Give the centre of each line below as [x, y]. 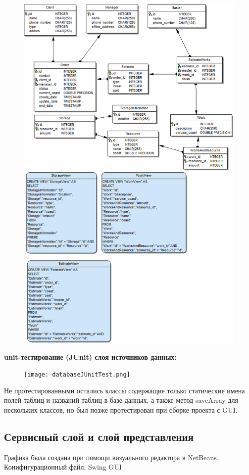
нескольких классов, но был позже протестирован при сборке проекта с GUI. [121, 409]
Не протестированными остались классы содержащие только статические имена [124, 390]
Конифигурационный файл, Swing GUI [63, 467]
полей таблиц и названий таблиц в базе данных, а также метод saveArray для [121, 400]
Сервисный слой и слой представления [99, 436]
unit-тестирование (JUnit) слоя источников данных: [90, 357]
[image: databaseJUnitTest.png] [77, 375]
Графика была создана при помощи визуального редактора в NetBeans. [111, 457]
